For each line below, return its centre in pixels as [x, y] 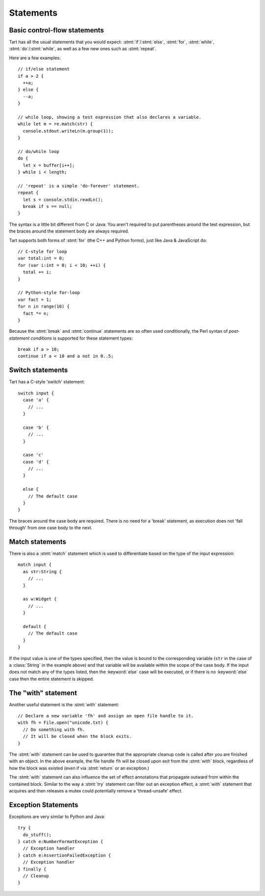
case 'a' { [36, 400]
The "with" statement [43, 693]
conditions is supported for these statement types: [82, 338]
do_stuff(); [37, 835]
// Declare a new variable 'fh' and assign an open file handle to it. [106, 716]
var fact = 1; [35, 300]
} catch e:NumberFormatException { [61, 842]
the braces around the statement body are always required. [69, 231]
